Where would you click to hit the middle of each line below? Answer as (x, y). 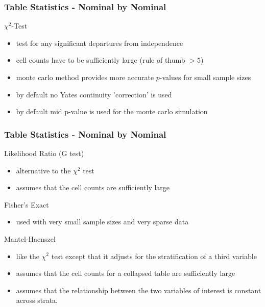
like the (28, 256)
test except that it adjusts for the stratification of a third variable (154, 256)
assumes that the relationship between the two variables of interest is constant (139, 290)
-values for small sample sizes (205, 77)
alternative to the (43, 170)
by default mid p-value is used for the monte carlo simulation (112, 111)
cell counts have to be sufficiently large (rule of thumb (101, 60)
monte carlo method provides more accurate (85, 77)
